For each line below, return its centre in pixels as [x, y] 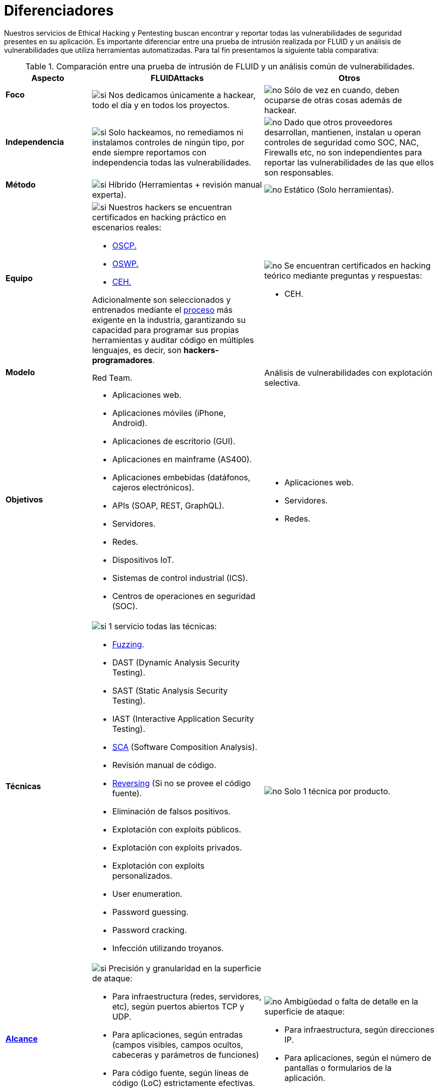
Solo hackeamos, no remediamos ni [176, 132]
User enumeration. [147, 894]
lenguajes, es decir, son [137, 350]
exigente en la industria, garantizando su [169, 320]
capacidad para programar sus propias [166, 330]
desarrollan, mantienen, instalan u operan [343, 132]
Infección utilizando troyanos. [168, 948]
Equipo [19, 278]
